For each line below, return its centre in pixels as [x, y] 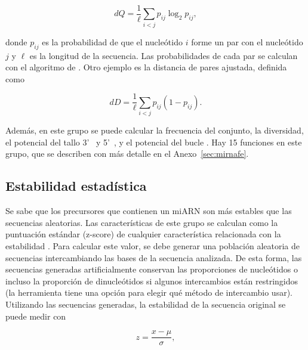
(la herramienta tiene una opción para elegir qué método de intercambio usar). [149, 292]
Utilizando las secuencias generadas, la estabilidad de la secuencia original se [146, 304]
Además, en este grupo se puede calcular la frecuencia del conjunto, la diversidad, [155, 130]
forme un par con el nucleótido [247, 41]
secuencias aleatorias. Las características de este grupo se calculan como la [142, 222]
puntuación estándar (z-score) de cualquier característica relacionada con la [143, 234]
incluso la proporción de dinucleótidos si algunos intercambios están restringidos [152, 281]
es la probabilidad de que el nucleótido [112, 41]
